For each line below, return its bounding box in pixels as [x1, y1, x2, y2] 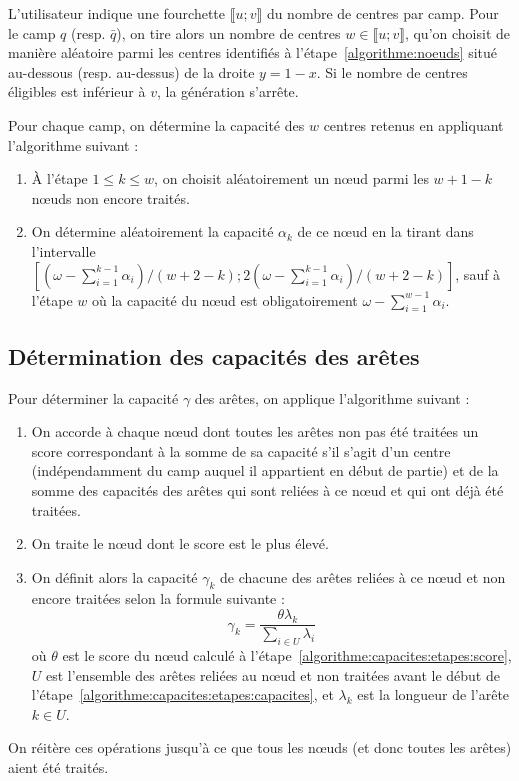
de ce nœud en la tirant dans [297, 221, 474, 242]
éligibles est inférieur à [8, 81, 146, 102]
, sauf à [455, 263, 501, 284]
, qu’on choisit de [404, 22, 511, 43]
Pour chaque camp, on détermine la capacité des [8, 114, 305, 135]
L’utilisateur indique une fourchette [8, 3, 225, 23]
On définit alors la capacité [31, 566, 198, 587]
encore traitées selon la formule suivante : [31, 588, 285, 609]
